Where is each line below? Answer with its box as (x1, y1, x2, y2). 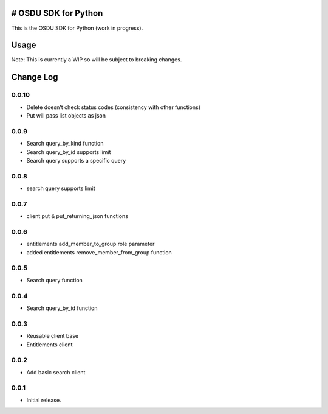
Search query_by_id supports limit (26, 148, 111, 155)
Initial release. (26, 396, 61, 404)
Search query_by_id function (26, 304, 98, 312)
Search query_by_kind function (26, 140, 104, 147)
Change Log (11, 72, 58, 82)
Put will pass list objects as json (26, 111, 106, 119)
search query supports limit (26, 184, 95, 192)
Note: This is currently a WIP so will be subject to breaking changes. (11, 56, 182, 63)
